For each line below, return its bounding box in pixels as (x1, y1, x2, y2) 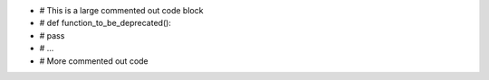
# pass (39, 30, 65, 40)
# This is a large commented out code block (39, 5, 204, 15)
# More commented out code (39, 55, 149, 67)
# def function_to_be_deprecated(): (39, 18, 172, 29)
